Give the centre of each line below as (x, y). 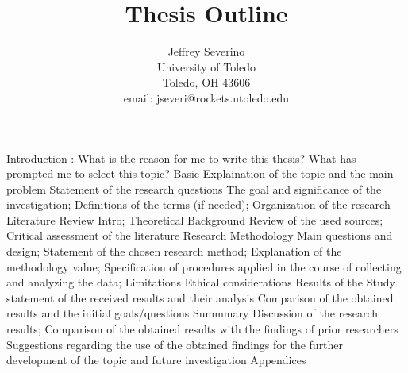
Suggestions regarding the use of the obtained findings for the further (175, 344)
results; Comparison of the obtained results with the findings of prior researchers (202, 329)
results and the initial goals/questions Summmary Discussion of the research (192, 313)
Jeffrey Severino (206, 51)
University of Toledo (206, 66)
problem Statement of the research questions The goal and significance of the (194, 188)
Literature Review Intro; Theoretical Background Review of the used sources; (195, 219)
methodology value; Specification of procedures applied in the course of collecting (204, 266)
